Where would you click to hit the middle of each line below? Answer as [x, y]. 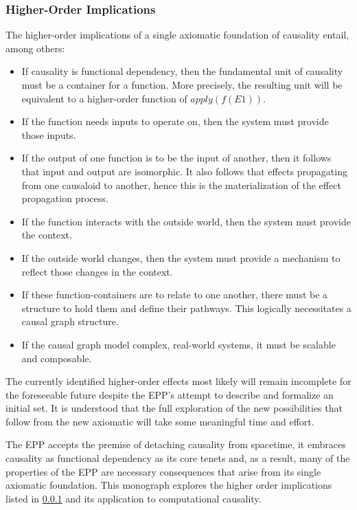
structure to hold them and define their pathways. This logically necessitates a [186, 308]
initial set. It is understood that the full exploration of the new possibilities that [174, 408]
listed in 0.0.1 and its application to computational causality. [134, 498]
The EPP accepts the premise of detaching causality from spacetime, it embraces [176, 444]
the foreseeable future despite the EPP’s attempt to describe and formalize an [170, 394]
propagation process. [65, 198]
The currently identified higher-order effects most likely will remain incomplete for [178, 381]
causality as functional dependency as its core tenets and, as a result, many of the [178, 458]
